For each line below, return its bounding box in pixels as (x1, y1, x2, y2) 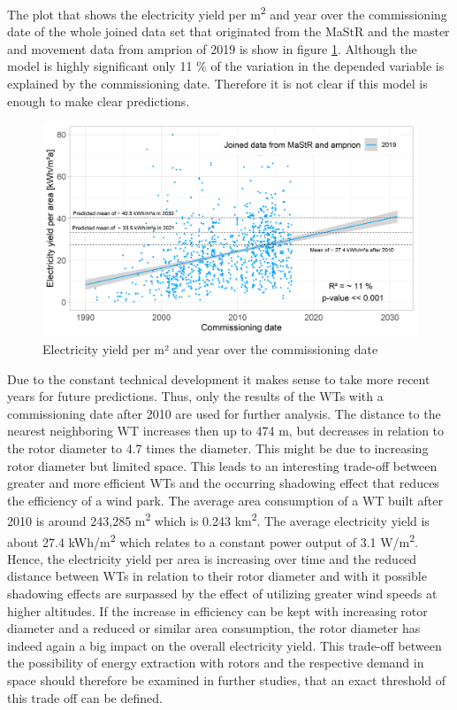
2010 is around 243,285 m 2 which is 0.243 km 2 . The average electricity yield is (7, 509, 430, 530)
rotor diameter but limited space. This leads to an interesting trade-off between (7, 456, 438, 475)
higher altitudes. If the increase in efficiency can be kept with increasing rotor (7, 601, 428, 620)
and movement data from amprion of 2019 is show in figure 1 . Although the (7, 39, 417, 58)
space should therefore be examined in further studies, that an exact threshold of (7, 671, 446, 690)
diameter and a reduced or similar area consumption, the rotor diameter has (7, 619, 421, 637)
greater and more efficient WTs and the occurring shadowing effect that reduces (7, 474, 439, 492)
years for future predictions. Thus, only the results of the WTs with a (7, 387, 384, 405)
